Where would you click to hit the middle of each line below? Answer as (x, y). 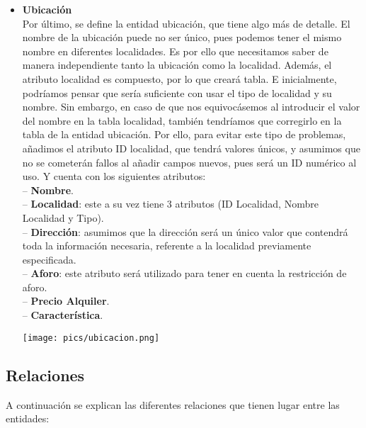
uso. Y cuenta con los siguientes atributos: (114, 176)
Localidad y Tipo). (63, 217)
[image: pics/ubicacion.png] (91, 338)
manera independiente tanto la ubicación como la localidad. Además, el (177, 65)
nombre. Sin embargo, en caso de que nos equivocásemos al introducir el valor (191, 107)
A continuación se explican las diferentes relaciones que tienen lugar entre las (173, 404)
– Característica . (63, 315)
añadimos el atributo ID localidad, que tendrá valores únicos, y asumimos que (191, 148)
